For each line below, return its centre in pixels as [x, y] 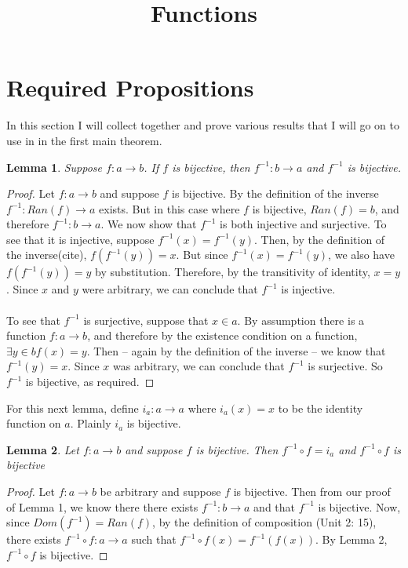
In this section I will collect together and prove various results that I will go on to [203, 125]
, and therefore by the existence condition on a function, [222, 335]
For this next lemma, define [73, 408]
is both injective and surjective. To [303, 224]
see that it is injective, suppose [80, 239]
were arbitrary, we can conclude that [170, 289]
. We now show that [149, 224]
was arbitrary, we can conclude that [199, 366]
